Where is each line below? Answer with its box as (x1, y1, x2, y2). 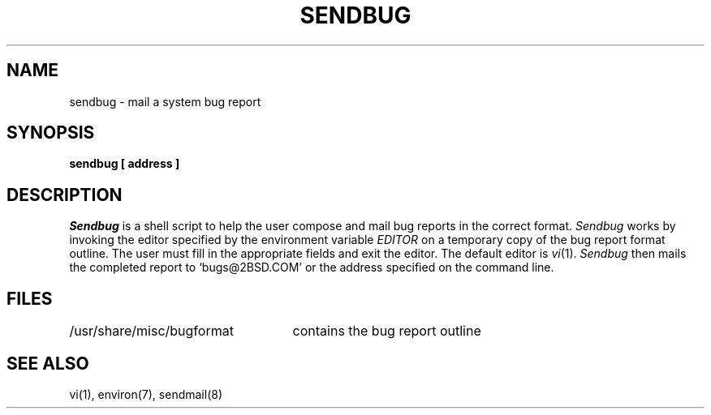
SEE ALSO (6, 353, 89, 374)
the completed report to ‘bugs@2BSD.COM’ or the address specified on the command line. (69, 260, 554, 275)
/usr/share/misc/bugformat (69, 323, 234, 340)
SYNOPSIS (6, 122, 95, 143)
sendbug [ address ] (69, 156, 180, 171)
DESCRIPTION (6, 184, 123, 205)
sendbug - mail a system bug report (69, 94, 261, 109)
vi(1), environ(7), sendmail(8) (69, 387, 223, 401)
